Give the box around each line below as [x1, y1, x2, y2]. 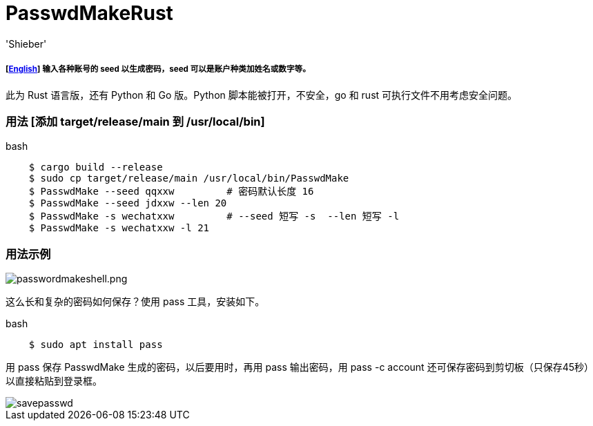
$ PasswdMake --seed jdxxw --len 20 [28, 197, 227, 209]
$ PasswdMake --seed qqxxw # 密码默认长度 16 [28, 186, 314, 197]
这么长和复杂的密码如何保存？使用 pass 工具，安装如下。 [6, 296, 265, 308]
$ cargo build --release [28, 162, 163, 173]
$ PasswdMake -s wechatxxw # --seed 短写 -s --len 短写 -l [28, 211, 400, 222]
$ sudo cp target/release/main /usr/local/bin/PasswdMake [28, 173, 349, 184]
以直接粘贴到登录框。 [6, 375, 102, 387]
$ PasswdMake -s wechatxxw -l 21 [28, 222, 210, 234]
